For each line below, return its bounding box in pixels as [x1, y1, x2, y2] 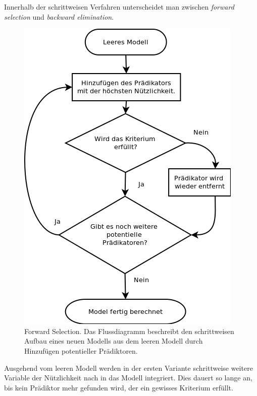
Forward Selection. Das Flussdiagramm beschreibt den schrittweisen [24, 325, 234, 336]
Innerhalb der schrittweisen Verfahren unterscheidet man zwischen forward [4, 2, 234, 12]
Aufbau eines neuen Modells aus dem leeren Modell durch [24, 336, 203, 346]
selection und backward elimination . [4, 11, 114, 22]
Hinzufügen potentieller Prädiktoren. [24, 345, 138, 356]
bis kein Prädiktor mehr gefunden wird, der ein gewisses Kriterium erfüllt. [4, 382, 233, 392]
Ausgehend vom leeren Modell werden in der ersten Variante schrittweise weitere [4, 362, 253, 373]
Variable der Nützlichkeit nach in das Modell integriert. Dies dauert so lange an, [4, 372, 252, 383]
